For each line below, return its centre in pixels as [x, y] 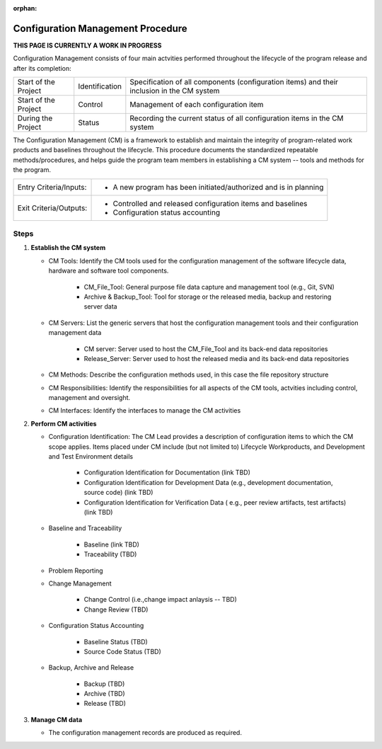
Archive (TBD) [104, 694]
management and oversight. [89, 398]
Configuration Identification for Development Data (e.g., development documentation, [208, 482]
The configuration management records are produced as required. [145, 733]
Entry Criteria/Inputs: [52, 187]
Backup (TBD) [104, 684]
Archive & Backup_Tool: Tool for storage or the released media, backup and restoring [208, 297]
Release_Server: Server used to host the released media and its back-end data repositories [216, 358]
